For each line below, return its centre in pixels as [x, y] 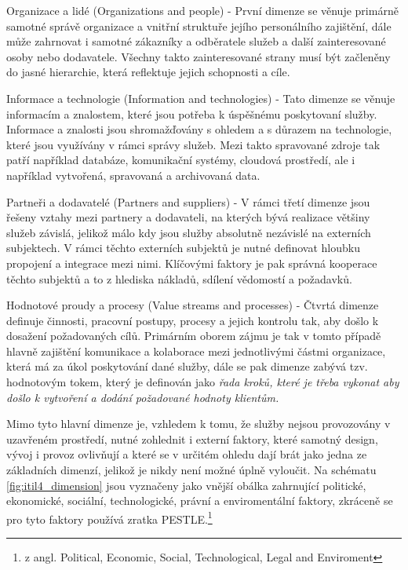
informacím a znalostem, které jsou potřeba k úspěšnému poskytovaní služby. [192, 113]
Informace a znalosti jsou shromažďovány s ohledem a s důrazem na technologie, [199, 129]
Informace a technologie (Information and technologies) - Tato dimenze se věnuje [201, 98]
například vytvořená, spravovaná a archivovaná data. [133, 175]
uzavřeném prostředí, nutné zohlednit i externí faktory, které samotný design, [192, 438]
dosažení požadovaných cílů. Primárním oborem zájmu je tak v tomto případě [194, 336]
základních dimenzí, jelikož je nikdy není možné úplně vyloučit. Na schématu [191, 470]
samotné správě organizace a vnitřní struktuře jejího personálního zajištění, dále [199, 26]
